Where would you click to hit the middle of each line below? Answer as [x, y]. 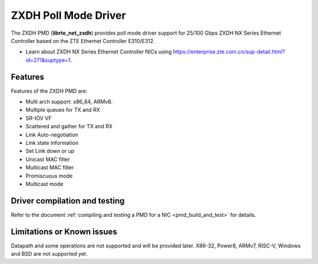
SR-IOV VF [39, 118]
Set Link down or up [50, 151]
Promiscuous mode [49, 176]
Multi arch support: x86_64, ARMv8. [69, 102]
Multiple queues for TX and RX [63, 110]
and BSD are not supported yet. [49, 254]
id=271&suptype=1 [48, 60]
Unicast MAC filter [48, 159]
